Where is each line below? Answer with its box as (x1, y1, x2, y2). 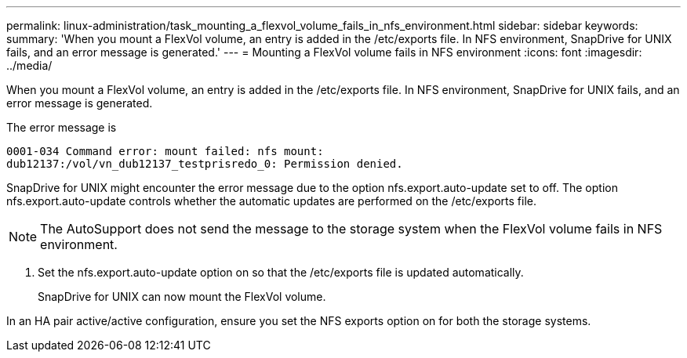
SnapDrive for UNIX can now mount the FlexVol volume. (38, 290, 326, 303)
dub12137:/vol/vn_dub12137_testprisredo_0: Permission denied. (6, 157, 403, 170)
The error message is (6, 121, 117, 134)
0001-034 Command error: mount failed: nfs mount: (6, 145, 324, 157)
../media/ (6, 59, 53, 72)
